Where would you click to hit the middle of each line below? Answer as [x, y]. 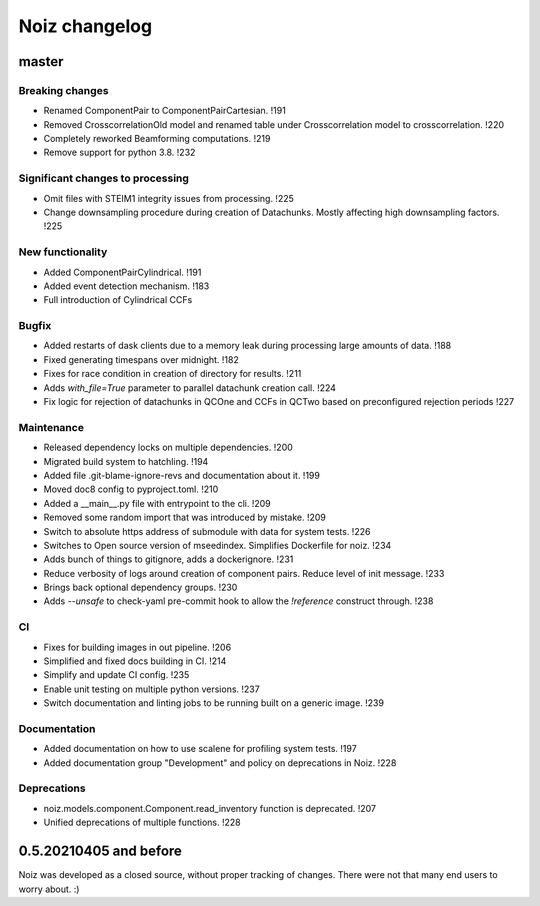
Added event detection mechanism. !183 [126, 286]
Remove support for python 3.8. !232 [119, 152]
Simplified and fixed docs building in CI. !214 [135, 661]
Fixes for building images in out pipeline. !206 [137, 647]
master [41, 61]
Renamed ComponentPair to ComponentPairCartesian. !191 [165, 111]
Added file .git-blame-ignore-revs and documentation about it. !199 [181, 475]
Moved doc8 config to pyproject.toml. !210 [131, 489]
